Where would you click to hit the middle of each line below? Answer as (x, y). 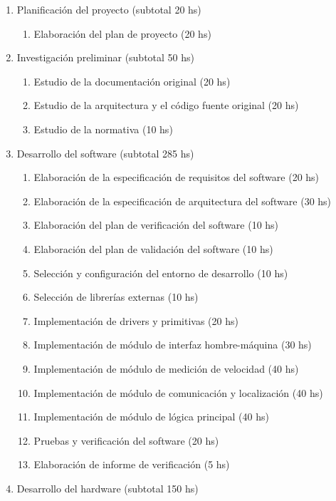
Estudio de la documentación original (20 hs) (132, 81)
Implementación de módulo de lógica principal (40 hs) (151, 417)
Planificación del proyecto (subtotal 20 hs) (109, 9)
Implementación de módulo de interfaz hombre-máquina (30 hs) (173, 345)
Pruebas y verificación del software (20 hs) (126, 440)
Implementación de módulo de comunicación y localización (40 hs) (178, 392)
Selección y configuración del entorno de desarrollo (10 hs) (161, 273)
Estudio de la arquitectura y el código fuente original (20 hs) (166, 105)
